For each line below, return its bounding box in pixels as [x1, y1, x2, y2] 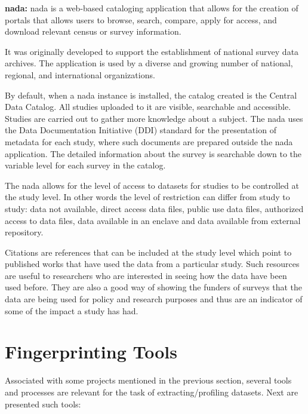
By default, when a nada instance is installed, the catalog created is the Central [5, 88, 297, 101]
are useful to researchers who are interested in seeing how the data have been [5, 269, 287, 281]
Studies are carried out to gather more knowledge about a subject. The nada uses [5, 112, 303, 124]
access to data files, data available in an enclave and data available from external [5, 214, 301, 226]
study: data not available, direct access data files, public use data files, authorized [5, 202, 304, 214]
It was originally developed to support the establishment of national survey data [5, 45, 299, 57]
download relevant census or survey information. [5, 25, 181, 38]
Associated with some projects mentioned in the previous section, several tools [5, 374, 292, 387]
